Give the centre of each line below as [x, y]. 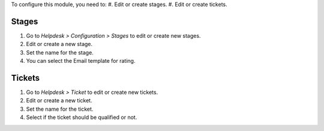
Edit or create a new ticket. [59, 100]
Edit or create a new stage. [59, 44]
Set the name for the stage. [60, 52]
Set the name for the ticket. [60, 109]
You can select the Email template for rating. [81, 61]
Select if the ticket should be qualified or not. [82, 117]
